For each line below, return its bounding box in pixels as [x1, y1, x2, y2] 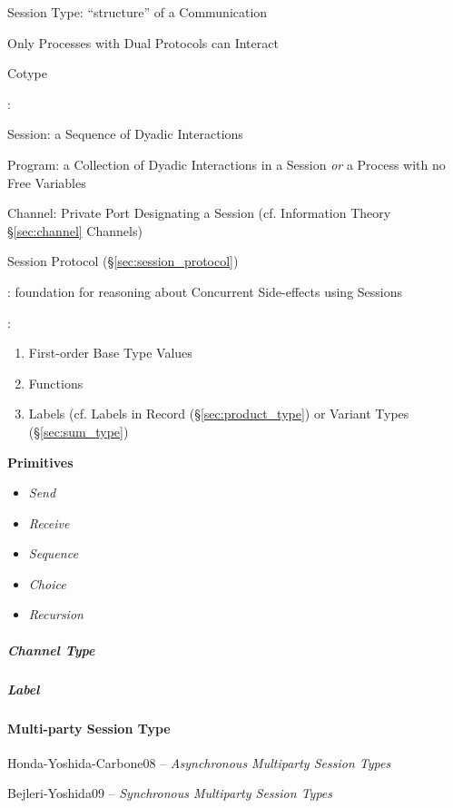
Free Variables [7, 172, 86, 192]
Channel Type [7, 640, 95, 659]
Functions [28, 373, 84, 392]
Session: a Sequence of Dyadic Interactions [7, 124, 243, 143]
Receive [28, 513, 70, 532]
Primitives [7, 452, 74, 471]
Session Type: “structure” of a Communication [7, 3, 268, 21]
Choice [28, 574, 66, 593]
